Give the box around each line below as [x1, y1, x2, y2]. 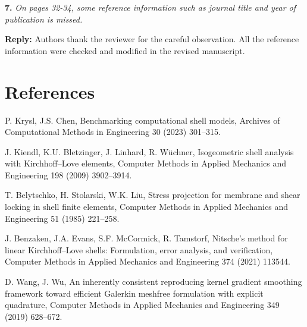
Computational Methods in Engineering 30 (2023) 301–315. [5, 125, 221, 138]
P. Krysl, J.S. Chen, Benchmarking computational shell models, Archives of [5, 114, 280, 126]
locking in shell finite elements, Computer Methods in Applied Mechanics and [5, 200, 288, 213]
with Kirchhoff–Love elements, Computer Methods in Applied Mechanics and [5, 157, 287, 169]
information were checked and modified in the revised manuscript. [5, 44, 245, 56]
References [5, 79, 95, 103]
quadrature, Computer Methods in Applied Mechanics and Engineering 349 [5, 298, 280, 311]
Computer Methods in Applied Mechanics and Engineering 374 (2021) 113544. [5, 255, 290, 268]
